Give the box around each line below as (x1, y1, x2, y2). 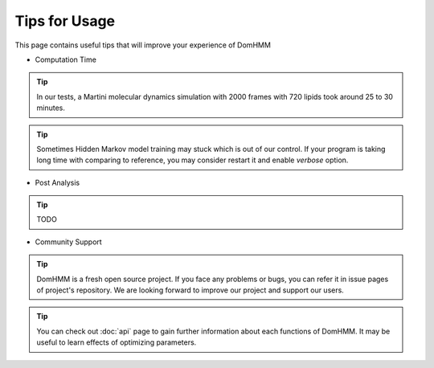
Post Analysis (35, 178, 80, 187)
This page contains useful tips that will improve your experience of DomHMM (14, 40, 271, 50)
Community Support (35, 237, 102, 247)
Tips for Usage (14, 12, 116, 30)
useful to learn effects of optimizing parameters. (36, 337, 197, 347)
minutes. (36, 103, 66, 112)
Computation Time (35, 55, 96, 64)
